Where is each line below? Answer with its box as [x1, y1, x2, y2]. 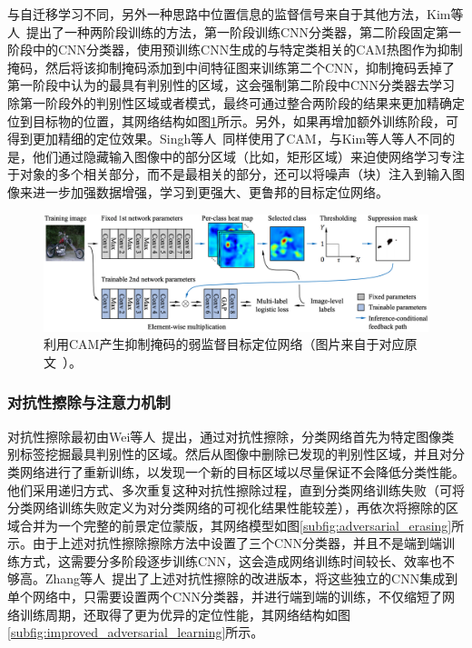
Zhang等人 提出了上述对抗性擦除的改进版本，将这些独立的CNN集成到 [44, 569, 458, 588]
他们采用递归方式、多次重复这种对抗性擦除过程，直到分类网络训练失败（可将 [7, 480, 465, 499]
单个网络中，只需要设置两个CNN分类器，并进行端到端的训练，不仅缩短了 [7, 587, 443, 606]
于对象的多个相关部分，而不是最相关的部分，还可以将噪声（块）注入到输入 [7, 164, 452, 184]
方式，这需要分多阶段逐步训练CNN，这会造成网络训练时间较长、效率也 [19, 551, 443, 570]
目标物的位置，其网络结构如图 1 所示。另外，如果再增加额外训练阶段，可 [32, 111, 458, 130]
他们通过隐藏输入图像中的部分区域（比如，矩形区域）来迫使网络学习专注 [32, 146, 465, 165]
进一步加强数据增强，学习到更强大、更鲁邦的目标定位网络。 [32, 182, 388, 201]
